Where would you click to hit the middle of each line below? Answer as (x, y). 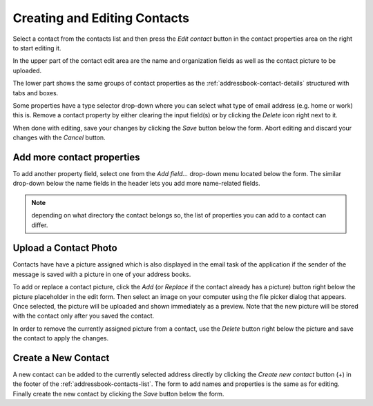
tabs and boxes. (36, 93)
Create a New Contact (61, 358)
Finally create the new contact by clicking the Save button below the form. (118, 394)
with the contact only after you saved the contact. (84, 316)
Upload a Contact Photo (65, 248)
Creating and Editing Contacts (101, 18)
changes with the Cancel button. (59, 137)
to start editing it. (37, 48)
